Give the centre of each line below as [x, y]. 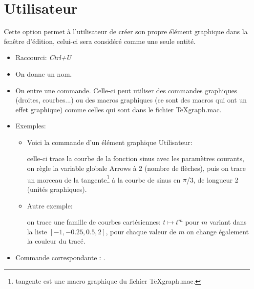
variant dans [228, 222]
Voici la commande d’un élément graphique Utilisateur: [110, 142]
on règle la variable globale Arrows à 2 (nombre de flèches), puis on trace [136, 168]
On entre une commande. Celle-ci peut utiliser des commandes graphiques [126, 90]
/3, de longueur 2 [212, 179]
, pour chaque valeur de [141, 231]
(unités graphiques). [57, 189]
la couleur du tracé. [56, 241]
